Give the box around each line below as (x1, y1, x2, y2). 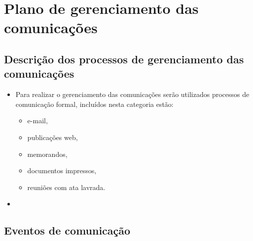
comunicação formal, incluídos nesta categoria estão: (15, 98, 174, 109)
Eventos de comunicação (4, 223, 131, 238)
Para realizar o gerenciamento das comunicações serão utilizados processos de (15, 89, 250, 99)
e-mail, (27, 115, 48, 126)
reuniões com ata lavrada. (27, 182, 106, 192)
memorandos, (27, 148, 68, 159)
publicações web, (27, 132, 78, 142)
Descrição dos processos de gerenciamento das (4, 51, 244, 66)
